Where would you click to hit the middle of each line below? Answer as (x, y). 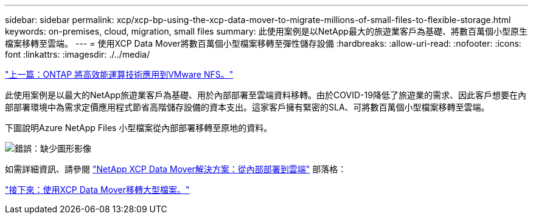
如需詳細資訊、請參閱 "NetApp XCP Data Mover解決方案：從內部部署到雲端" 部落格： (176, 169)
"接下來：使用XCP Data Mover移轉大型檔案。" (97, 190)
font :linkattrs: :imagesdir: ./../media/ (78, 54)
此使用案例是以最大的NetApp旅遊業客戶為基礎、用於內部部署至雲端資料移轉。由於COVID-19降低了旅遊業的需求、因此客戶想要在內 (266, 95)
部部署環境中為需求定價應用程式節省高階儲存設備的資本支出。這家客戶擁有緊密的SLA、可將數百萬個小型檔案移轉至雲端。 (247, 107)
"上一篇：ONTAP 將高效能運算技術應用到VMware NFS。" (119, 74)
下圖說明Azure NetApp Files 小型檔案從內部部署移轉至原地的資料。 (139, 128)
